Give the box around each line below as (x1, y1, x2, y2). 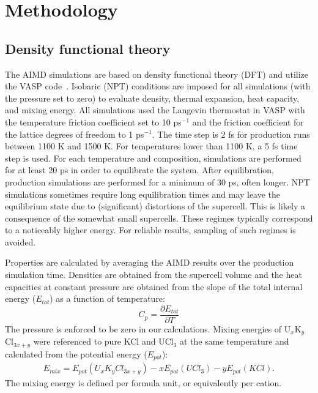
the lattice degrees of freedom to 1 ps (5, 127, 144, 140)
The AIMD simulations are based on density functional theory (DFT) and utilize (5, 67, 309, 80)
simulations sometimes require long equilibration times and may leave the (5, 187, 281, 200)
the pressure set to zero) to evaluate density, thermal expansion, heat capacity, (5, 91, 300, 104)
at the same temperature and (179, 335, 289, 348)
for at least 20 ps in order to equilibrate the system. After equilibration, (5, 163, 275, 176)
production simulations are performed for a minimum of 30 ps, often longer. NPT (5, 175, 310, 188)
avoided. (5, 235, 36, 248)
